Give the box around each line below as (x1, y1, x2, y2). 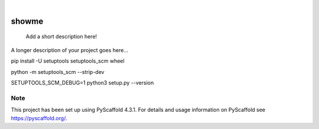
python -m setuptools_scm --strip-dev (11, 68, 105, 75)
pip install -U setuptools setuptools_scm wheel (11, 57, 125, 64)
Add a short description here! (25, 33, 97, 40)
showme (11, 16, 44, 26)
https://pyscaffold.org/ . (11, 114, 67, 121)
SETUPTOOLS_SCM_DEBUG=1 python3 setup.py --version (11, 79, 154, 86)
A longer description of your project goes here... (11, 46, 128, 53)
